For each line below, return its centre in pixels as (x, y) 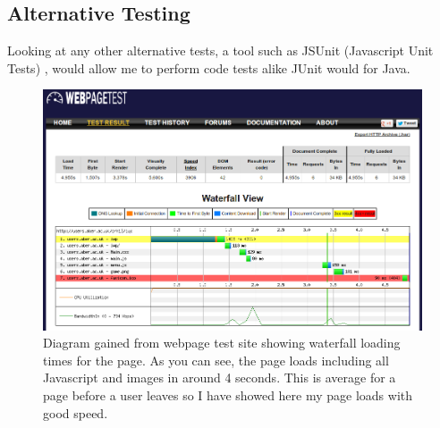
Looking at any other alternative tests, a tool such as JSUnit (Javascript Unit (220, 50)
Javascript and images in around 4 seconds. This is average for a (220, 378)
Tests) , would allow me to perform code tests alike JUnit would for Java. (209, 67)
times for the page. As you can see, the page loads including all (216, 360)
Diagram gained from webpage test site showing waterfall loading (222, 343)
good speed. (76, 412)
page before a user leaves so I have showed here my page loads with (228, 395)
